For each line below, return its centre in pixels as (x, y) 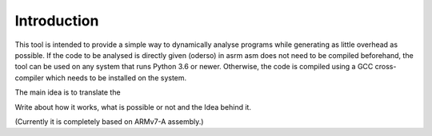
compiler (29, 78)
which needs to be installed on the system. (116, 78)
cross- (386, 67)
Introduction (57, 21)
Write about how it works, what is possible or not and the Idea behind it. (133, 107)
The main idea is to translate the (68, 92)
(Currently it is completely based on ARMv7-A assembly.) (109, 121)
